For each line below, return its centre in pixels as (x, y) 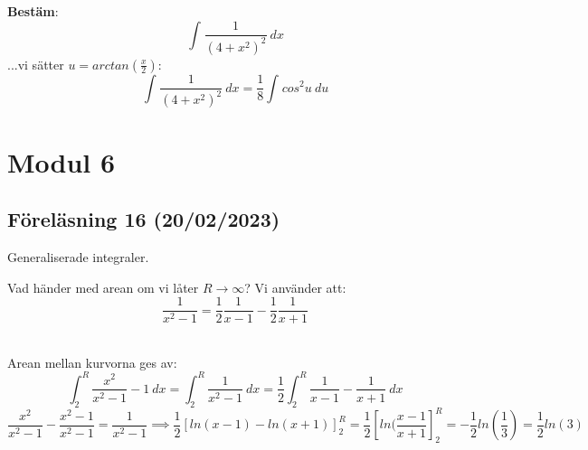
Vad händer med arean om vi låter (103, 287)
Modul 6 (62, 161)
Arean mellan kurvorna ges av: (92, 362)
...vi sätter (36, 64)
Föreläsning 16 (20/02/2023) (144, 219)
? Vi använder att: (295, 287)
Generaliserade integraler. (78, 257)
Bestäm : (33, 11)
